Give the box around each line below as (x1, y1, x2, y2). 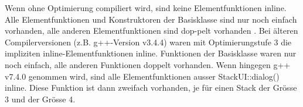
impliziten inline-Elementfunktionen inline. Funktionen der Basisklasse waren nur (5, 47, 297, 59)
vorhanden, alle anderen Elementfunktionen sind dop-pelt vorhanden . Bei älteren (5, 24, 298, 37)
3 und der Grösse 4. (5, 92, 76, 105)
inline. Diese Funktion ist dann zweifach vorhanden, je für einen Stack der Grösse (5, 81, 297, 94)
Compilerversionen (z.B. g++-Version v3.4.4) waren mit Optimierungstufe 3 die (5, 35, 292, 48)
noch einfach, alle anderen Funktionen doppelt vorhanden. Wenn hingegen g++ (5, 58, 291, 70)
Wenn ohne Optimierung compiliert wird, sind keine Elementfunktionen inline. (5, 2, 287, 13)
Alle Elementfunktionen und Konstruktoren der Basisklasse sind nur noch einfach (5, 13, 297, 25)
